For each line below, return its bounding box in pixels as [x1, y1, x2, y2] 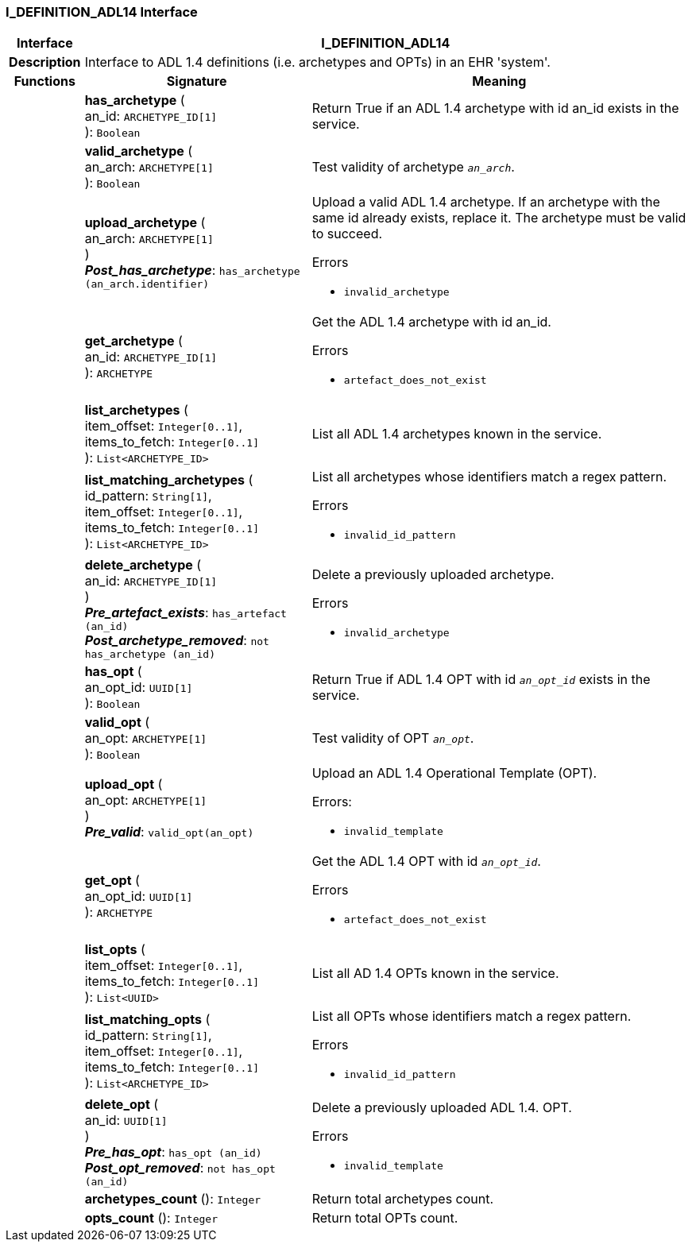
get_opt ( [84, 871, 140, 888]
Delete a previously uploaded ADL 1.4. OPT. [311, 1099, 572, 1116]
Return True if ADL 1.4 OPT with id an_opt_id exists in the [311, 671, 651, 688]
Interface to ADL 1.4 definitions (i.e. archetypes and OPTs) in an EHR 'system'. [84, 54, 551, 71]
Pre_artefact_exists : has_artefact [84, 605, 287, 621]
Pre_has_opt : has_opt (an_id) [84, 1144, 262, 1161]
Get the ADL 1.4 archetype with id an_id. [311, 314, 551, 330]
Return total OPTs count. [311, 1210, 458, 1227]
